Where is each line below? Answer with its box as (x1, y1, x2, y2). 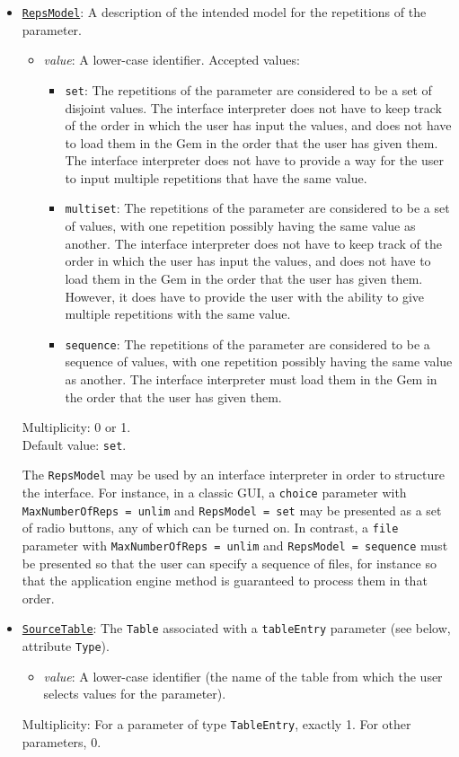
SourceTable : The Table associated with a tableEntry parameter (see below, (22, 619, 451, 638)
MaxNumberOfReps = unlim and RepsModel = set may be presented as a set (22, 500, 442, 519)
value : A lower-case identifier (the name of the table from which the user (43, 666, 443, 685)
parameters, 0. (22, 732, 102, 751)
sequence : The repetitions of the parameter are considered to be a (65, 334, 430, 353)
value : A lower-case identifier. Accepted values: (43, 50, 300, 69)
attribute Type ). (22, 637, 110, 656)
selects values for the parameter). (43, 684, 226, 703)
